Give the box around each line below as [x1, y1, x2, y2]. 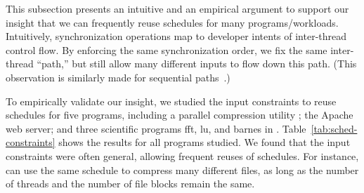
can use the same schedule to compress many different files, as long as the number [6, 162, 359, 177]
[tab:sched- [311, 121, 358, 135]
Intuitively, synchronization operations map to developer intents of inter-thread [6, 29, 347, 44]
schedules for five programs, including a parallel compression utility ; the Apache [6, 107, 353, 122]
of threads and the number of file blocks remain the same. [6, 176, 255, 191]
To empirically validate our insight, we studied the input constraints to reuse [6, 93, 337, 108]
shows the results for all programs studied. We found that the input [58, 135, 351, 149]
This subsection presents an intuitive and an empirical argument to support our [6, 1, 349, 15]
